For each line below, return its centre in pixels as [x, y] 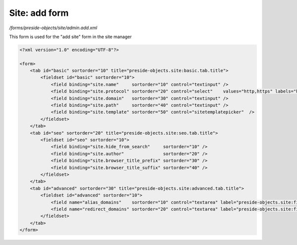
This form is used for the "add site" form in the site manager [71, 37]
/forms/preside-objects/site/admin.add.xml [53, 28]
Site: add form [39, 13]
